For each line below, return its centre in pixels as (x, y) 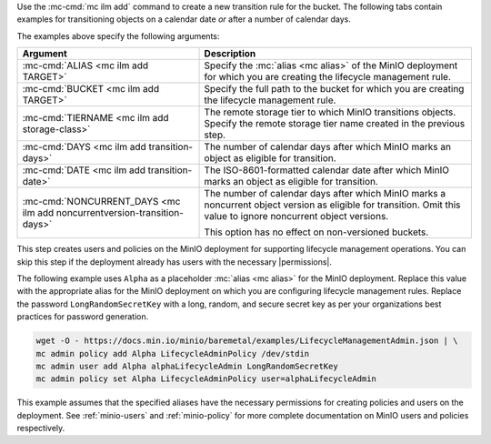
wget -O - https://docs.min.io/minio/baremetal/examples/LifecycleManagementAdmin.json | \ (247, 341)
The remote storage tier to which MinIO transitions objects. (330, 112)
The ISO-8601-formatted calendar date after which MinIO (327, 170)
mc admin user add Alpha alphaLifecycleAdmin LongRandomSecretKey (187, 366)
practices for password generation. (83, 317)
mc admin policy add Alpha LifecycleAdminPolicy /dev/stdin (173, 353)
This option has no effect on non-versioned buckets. (316, 232)
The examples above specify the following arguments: (118, 35)
